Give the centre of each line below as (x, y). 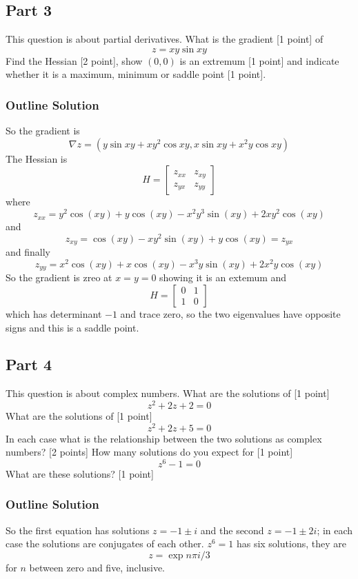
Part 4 (29, 364)
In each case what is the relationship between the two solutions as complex (164, 438)
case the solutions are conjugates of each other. (105, 544)
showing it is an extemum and (223, 277)
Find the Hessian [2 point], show (74, 60)
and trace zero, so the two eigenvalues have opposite (230, 313)
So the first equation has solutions (78, 530)
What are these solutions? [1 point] (80, 473)
